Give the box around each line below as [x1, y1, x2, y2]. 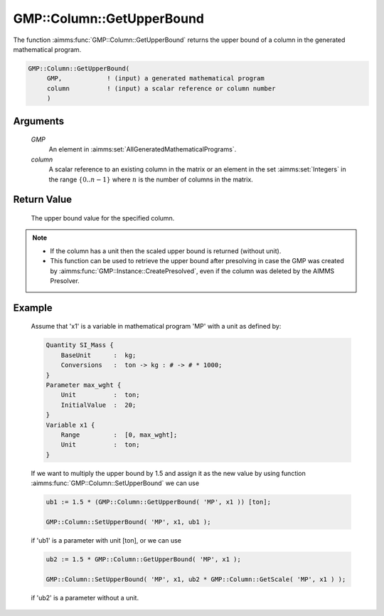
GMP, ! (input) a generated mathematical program [46, 75, 265, 83]
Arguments [13, 115, 65, 127]
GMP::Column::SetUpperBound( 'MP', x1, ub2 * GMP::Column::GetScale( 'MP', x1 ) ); [46, 575, 346, 583]
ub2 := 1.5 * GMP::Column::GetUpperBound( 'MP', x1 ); [46, 555, 241, 563]
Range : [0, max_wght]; [60, 430, 178, 439]
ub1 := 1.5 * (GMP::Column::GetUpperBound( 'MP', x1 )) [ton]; [46, 498, 272, 506]
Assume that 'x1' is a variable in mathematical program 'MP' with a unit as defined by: [31, 322, 282, 331]
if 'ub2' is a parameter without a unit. [31, 593, 139, 602]
